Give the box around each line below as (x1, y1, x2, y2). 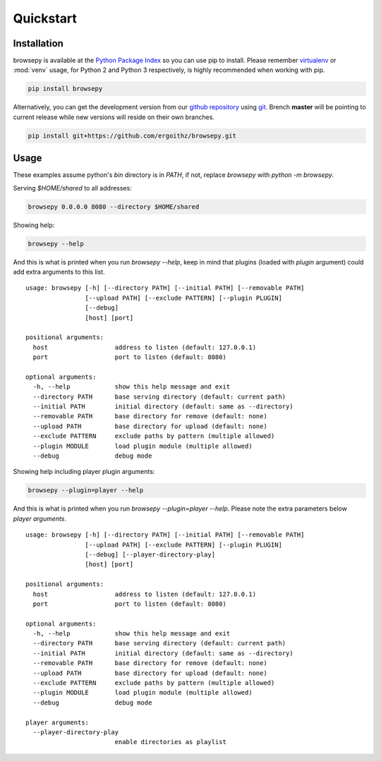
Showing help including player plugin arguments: (13, 468, 155, 476)
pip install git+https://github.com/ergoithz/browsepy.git (28, 131, 236, 140)
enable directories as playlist (114, 738, 227, 746)
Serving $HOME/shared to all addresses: (13, 183, 132, 192)
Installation (13, 37, 64, 49)
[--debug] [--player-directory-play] (85, 550, 215, 559)
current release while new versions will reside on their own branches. (13, 113, 215, 121)
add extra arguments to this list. (13, 268, 105, 276)
